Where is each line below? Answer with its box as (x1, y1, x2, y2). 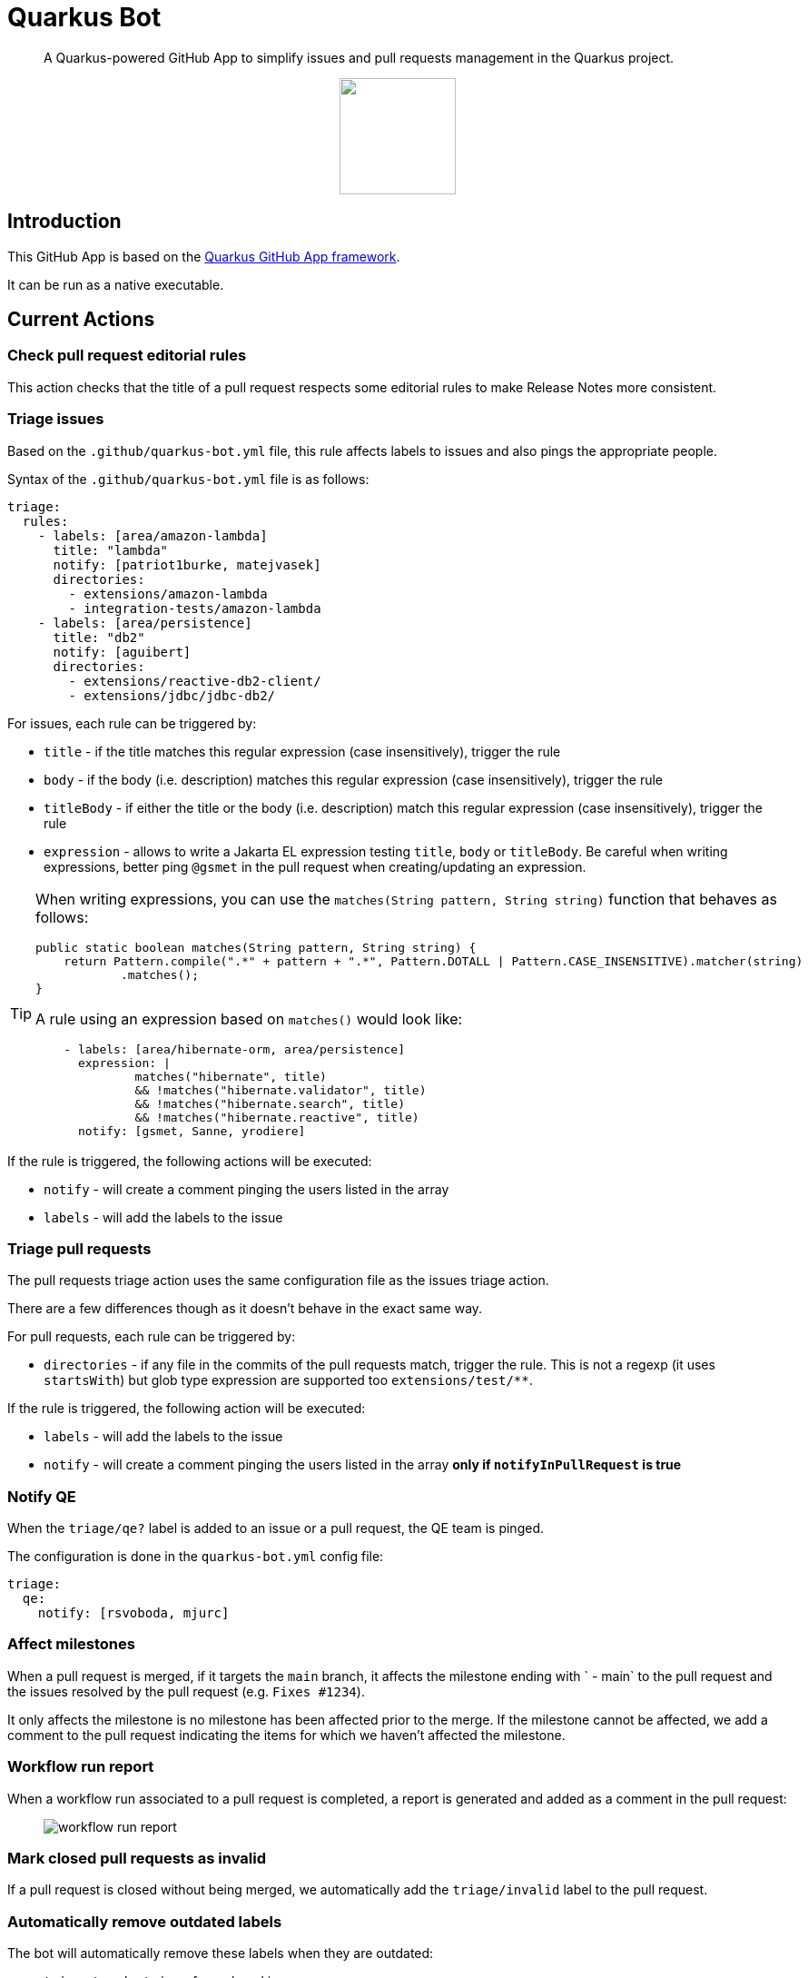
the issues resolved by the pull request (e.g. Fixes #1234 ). (7, 1683, 365, 1699)
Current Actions (7, 308, 155, 331)
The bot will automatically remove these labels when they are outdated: (7, 1945, 434, 1962)
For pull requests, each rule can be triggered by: (7, 1329, 296, 1345)
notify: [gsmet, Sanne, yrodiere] (77, 1123, 306, 1138)
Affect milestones (7, 1635, 135, 1654)
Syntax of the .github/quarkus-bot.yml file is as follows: (7, 470, 370, 487)
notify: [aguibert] (53, 644, 192, 659)
